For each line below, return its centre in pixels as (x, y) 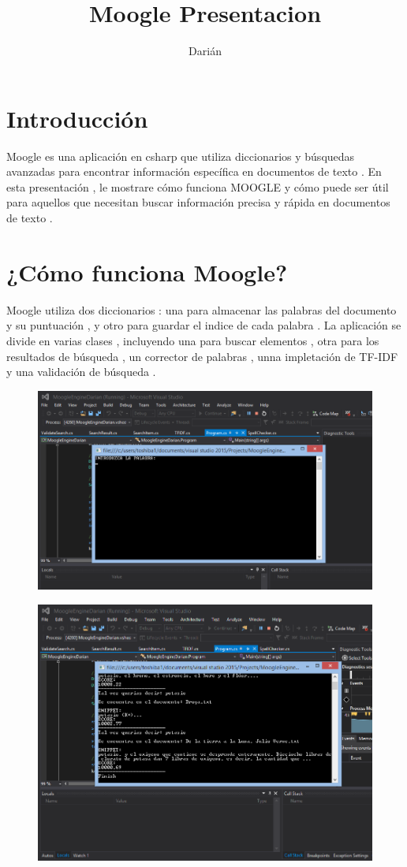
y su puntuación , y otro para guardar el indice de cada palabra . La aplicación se (204, 325)
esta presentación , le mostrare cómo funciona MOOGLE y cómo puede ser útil (198, 186)
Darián (205, 51)
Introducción (77, 118)
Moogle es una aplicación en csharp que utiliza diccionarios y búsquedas (181, 156)
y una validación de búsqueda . (81, 372)
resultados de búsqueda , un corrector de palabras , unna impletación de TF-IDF (202, 356)
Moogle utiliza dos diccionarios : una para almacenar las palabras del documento (202, 309)
